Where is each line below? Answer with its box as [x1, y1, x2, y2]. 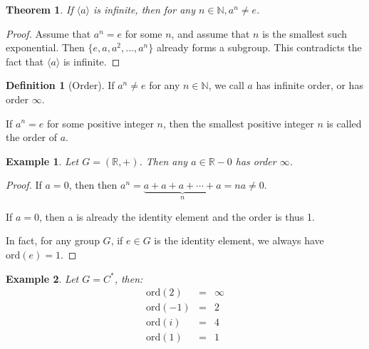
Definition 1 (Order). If [6, 78, 115, 93]
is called [326, 115, 362, 130]
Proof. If [6, 177, 42, 192]
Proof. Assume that [6, 26, 91, 41]
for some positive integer [46, 115, 154, 130]
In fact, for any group [6, 233, 100, 248]
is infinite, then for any [93, 2, 195, 16]
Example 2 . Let [6, 271, 79, 286]
